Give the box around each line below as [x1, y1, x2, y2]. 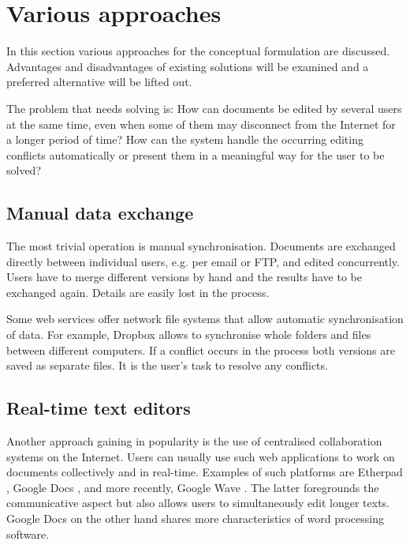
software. [6, 525, 50, 542]
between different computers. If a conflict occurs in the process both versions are [6, 341, 395, 358]
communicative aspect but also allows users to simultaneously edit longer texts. [6, 494, 389, 511]
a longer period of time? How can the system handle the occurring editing [6, 131, 363, 148]
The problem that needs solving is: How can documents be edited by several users [6, 100, 402, 116]
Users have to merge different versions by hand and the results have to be [6, 269, 362, 285]
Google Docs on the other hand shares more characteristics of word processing [6, 510, 385, 526]
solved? [6, 162, 42, 179]
